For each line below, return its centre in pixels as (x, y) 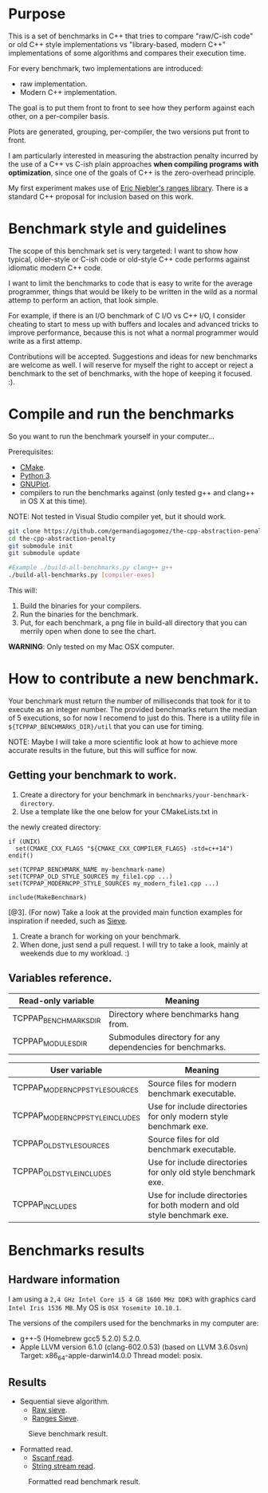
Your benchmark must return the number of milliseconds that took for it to (130, 701)
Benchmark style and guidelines (118, 229)
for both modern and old (193, 1205)
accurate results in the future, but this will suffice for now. (103, 750)
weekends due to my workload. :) (75, 953)
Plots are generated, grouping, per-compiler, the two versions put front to (129, 132)
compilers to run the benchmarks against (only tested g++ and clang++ (137, 492)
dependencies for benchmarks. (167, 1047)
